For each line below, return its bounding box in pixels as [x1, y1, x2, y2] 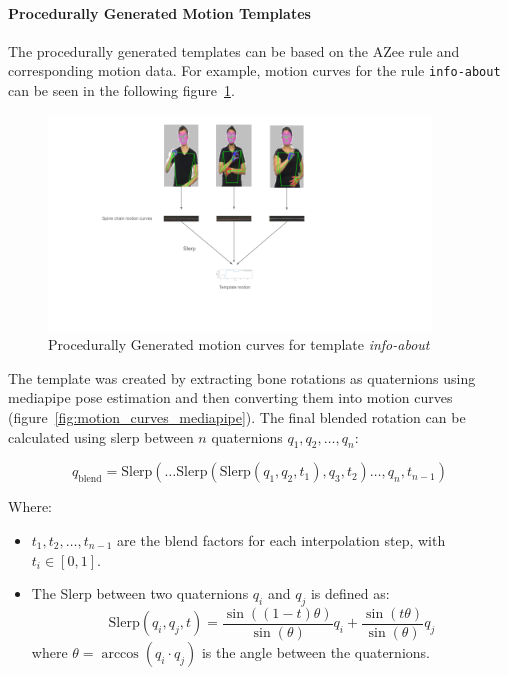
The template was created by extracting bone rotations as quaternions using [8, 367, 476, 388]
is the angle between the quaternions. [201, 642, 430, 663]
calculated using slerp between [8, 426, 194, 447]
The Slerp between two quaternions [31, 583, 249, 604]
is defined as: [310, 583, 390, 604]
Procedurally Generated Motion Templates [8, 2, 311, 23]
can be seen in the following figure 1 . [8, 80, 235, 101]
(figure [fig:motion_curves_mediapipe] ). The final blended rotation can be [8, 407, 466, 428]
